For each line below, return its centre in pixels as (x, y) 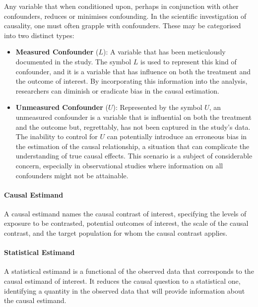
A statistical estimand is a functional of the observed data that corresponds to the (129, 271)
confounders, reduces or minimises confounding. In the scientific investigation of (125, 16)
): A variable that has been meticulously (164, 52)
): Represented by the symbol (158, 107)
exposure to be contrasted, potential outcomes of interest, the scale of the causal (126, 223)
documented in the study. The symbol (73, 61)
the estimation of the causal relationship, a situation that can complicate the (132, 146)
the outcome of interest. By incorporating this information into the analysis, (131, 81)
